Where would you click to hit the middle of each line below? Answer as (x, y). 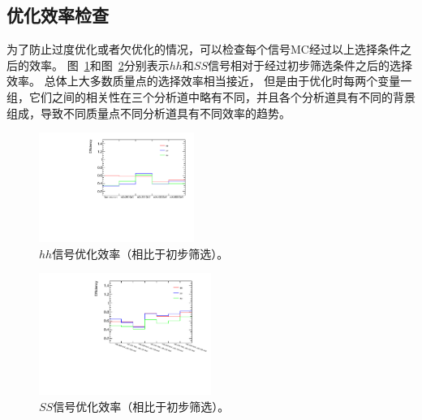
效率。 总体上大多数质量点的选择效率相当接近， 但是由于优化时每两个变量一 (209, 81)
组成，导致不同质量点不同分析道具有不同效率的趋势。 (149, 113)
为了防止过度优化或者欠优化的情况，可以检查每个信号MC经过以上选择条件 (203, 49)
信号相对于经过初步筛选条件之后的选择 (310, 65)
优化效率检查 (58, 15)
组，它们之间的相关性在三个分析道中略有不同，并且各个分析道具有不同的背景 (211, 96)
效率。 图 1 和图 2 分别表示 (99, 65)
